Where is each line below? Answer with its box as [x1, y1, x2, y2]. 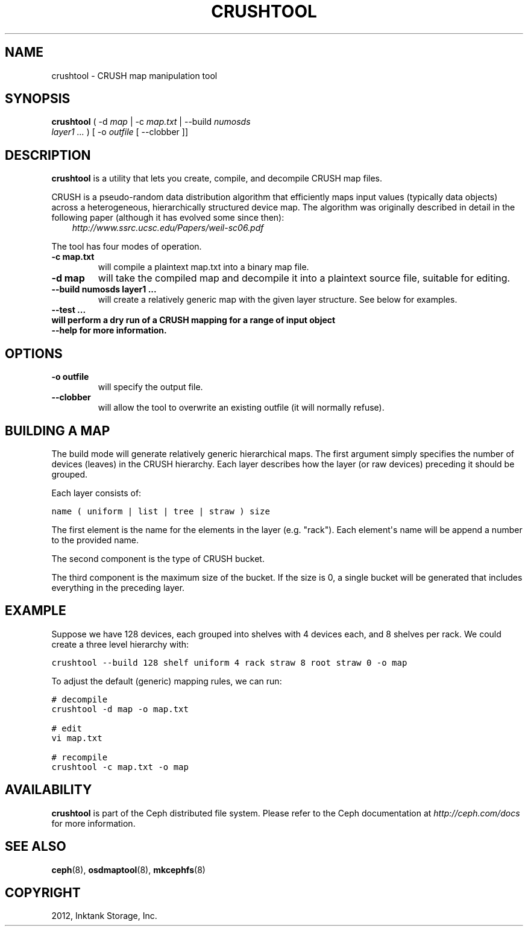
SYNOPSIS [5, 91, 71, 107]
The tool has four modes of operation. [51, 241, 202, 252]
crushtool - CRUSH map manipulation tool [51, 70, 218, 81]
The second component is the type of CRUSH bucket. [51, 553, 265, 564]
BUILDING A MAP [5, 423, 110, 438]
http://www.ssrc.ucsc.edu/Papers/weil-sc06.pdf [72, 222, 264, 233]
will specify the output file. [98, 382, 203, 393]
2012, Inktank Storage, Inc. [51, 910, 157, 921]
